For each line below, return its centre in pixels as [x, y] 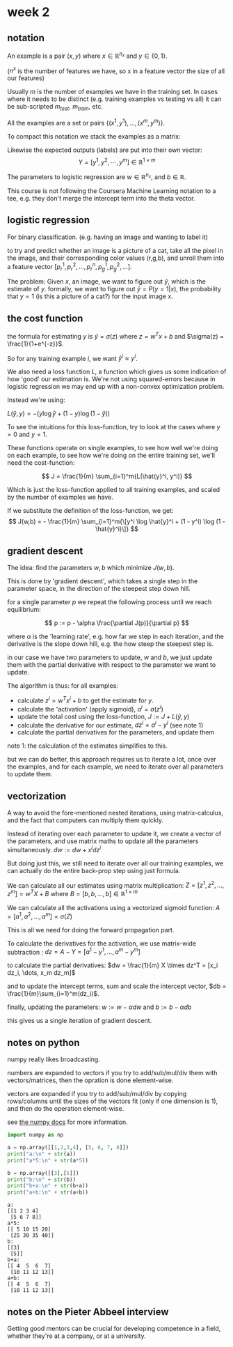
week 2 [29, 12]
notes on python [43, 1042]
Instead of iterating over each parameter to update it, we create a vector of [114, 834]
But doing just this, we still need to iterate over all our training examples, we [115, 863]
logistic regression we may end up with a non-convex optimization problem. [116, 387]
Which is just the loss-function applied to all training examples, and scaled [114, 490]
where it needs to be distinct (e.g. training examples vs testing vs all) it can [114, 99]
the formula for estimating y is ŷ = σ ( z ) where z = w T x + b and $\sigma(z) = [116, 336]
